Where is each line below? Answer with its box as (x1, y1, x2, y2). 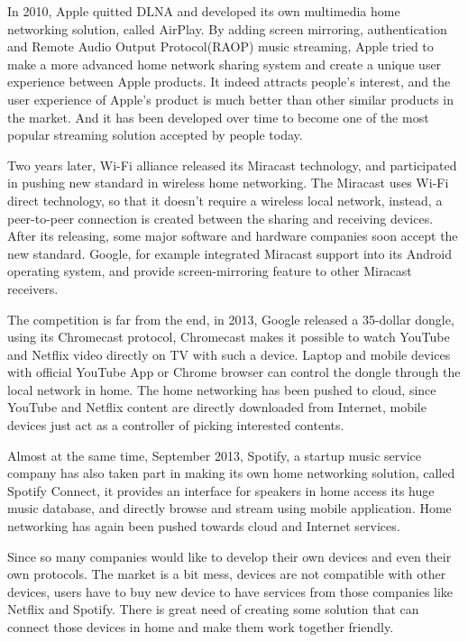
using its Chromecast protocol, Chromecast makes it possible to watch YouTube (7, 327, 450, 346)
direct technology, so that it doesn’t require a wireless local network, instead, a (7, 190, 443, 209)
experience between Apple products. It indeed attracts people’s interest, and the (7, 72, 451, 91)
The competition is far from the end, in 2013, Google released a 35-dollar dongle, (7, 309, 454, 328)
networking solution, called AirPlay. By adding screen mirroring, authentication (7, 19, 447, 38)
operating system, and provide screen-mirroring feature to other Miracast (7, 261, 412, 280)
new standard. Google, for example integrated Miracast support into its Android (7, 243, 453, 262)
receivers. (7, 279, 59, 298)
